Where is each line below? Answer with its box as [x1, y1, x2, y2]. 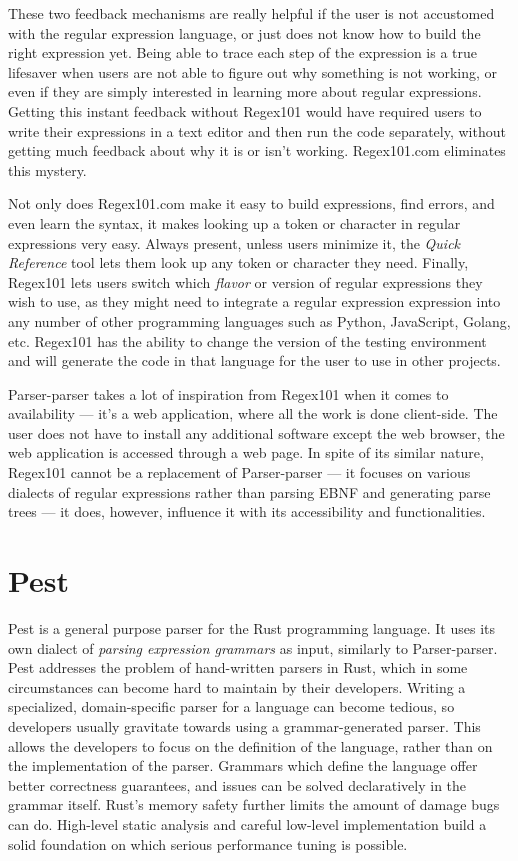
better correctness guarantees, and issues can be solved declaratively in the [8, 774, 467, 795]
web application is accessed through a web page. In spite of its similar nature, [8, 442, 484, 463]
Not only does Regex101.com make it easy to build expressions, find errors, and [8, 193, 495, 214]
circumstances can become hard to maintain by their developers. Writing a [8, 676, 466, 697]
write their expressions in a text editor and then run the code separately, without [8, 120, 506, 141]
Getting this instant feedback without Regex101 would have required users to [8, 100, 482, 121]
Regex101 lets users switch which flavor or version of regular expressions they [8, 271, 483, 292]
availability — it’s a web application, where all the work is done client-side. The [8, 403, 498, 424]
